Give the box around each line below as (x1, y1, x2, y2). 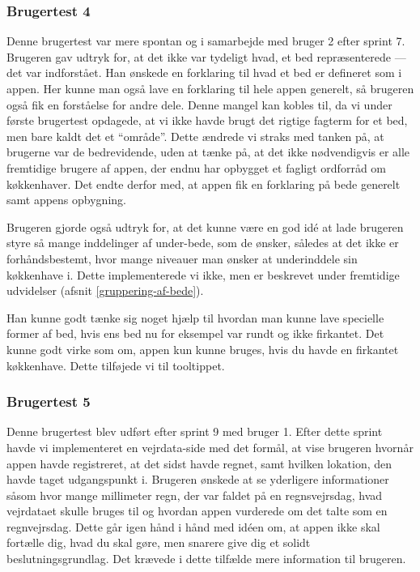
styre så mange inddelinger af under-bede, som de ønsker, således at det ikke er (6, 234, 399, 251)
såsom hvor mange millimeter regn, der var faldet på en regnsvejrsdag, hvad (6, 486, 383, 503)
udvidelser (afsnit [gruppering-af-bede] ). (6, 282, 204, 299)
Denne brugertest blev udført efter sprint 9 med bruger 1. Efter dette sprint (6, 423, 383, 440)
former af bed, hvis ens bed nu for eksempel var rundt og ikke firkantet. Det (6, 325, 384, 342)
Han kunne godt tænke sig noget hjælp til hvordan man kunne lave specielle (6, 309, 384, 326)
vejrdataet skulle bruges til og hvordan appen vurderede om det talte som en (6, 502, 388, 519)
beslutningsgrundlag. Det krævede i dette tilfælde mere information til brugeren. (6, 550, 406, 567)
